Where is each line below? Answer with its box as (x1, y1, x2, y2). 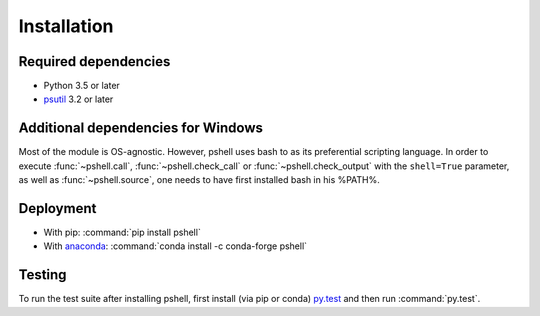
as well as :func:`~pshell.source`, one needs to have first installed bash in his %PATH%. (18, 174, 380, 186)
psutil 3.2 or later (43, 93, 114, 105)
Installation (18, 15, 114, 37)
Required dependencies (18, 53, 171, 70)
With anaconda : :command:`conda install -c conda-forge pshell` (43, 240, 308, 252)
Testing (18, 266, 67, 284)
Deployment (18, 200, 97, 217)
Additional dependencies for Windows (18, 120, 264, 137)
